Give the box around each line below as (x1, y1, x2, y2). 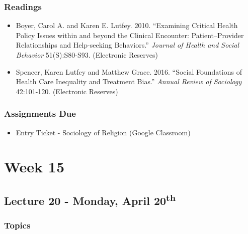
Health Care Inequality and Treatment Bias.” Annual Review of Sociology (16, 76, 242, 87)
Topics (4, 219, 31, 231)
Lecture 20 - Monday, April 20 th (4, 190, 176, 208)
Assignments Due (4, 107, 76, 120)
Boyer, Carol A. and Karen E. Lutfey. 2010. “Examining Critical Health (16, 20, 238, 31)
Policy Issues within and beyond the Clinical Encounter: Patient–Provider (16, 30, 244, 40)
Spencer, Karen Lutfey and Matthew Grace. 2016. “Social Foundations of (16, 66, 242, 77)
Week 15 (4, 156, 65, 177)
